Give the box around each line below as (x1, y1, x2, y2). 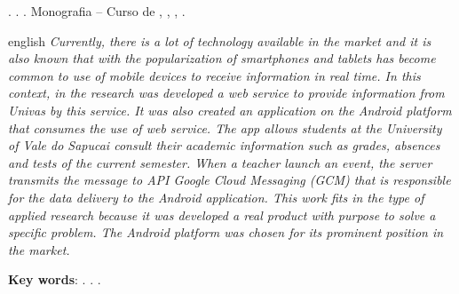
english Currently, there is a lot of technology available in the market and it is (8, 31, 431, 50)
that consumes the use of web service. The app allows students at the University (8, 118, 442, 137)
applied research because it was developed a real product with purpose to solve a (8, 205, 436, 224)
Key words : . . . (8, 270, 101, 289)
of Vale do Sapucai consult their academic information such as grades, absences (8, 136, 440, 155)
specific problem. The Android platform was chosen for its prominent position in (8, 223, 444, 242)
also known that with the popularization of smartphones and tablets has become (8, 49, 436, 68)
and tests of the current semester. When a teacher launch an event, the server (8, 153, 432, 171)
